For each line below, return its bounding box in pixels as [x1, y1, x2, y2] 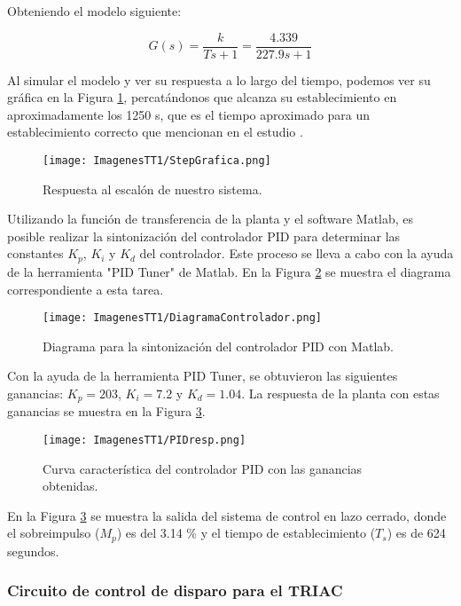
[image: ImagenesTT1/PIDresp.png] [43, 434, 246, 446]
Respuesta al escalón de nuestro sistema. [43, 179, 262, 198]
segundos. [7, 541, 59, 560]
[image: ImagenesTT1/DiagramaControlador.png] [43, 311, 322, 325]
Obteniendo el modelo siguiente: [7, 2, 182, 20]
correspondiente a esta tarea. [7, 279, 164, 298]
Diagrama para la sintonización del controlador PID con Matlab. [43, 336, 394, 355]
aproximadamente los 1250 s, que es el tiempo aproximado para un [7, 105, 371, 123]
